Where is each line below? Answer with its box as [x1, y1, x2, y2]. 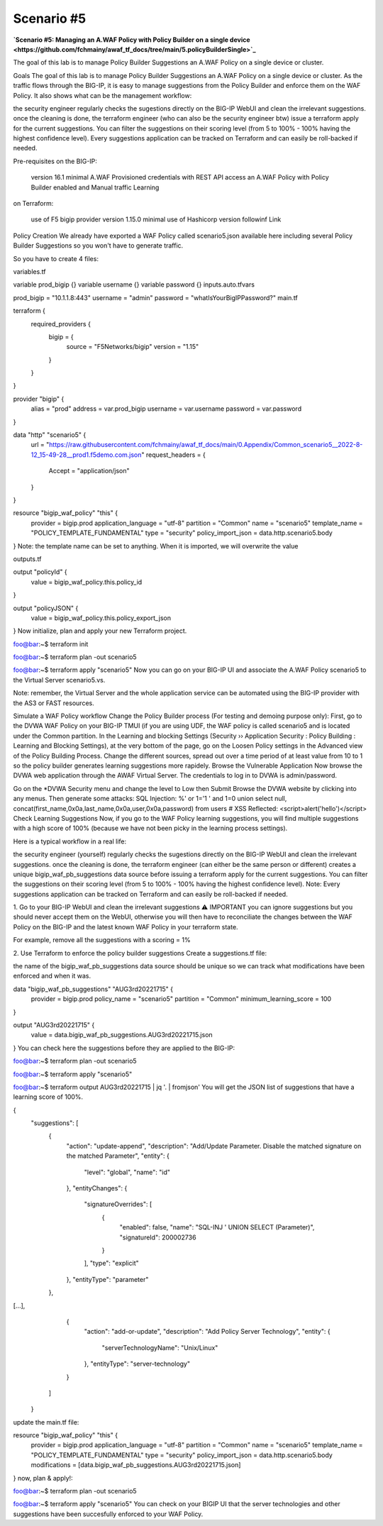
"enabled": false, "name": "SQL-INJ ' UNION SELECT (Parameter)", [119, 1223, 315, 1232]
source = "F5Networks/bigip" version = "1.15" [66, 343, 199, 351]
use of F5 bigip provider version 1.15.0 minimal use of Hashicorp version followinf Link [30, 215, 282, 223]
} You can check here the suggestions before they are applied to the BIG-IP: [13, 1044, 235, 1052]
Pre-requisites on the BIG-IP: [13, 157, 97, 165]
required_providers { [30, 319, 91, 328]
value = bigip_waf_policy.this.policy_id [30, 577, 143, 586]
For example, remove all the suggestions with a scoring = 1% [13, 936, 191, 944]
